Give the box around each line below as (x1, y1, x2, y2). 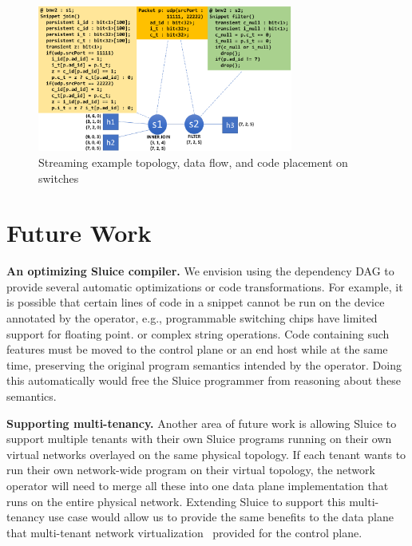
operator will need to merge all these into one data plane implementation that (6, 477, 389, 493)
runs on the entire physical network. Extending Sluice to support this (6, 493, 346, 509)
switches (38, 169, 79, 186)
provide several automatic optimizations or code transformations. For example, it (6, 278, 403, 295)
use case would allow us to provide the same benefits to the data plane (48, 508, 394, 525)
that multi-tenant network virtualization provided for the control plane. (6, 524, 362, 540)
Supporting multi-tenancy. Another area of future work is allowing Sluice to (6, 414, 397, 431)
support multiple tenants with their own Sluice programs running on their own (6, 430, 392, 447)
